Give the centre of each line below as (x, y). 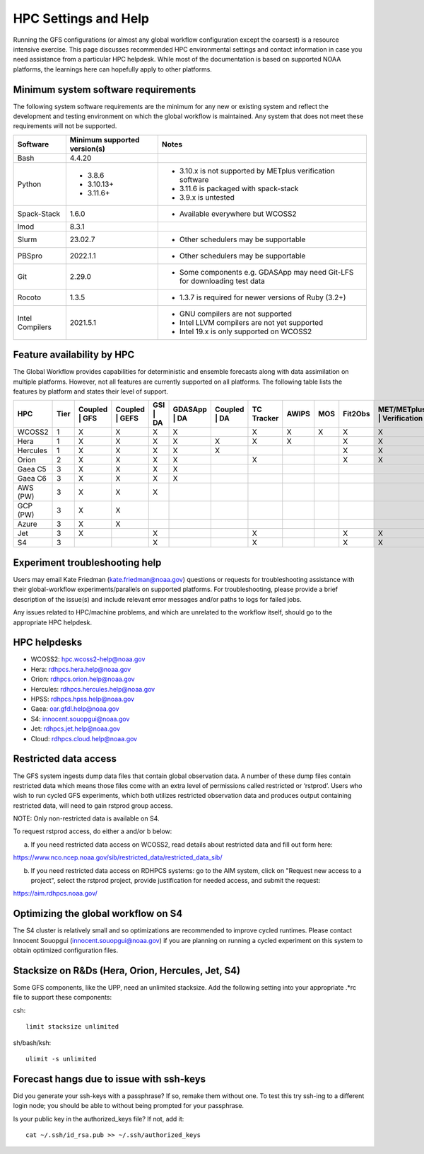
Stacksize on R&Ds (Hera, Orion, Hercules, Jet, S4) (126, 970)
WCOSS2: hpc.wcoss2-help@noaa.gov (88, 659)
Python (29, 184)
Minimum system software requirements (105, 90)
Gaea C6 (32, 479)
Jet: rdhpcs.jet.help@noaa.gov (75, 729)
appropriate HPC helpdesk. (52, 622)
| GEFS (127, 418)
